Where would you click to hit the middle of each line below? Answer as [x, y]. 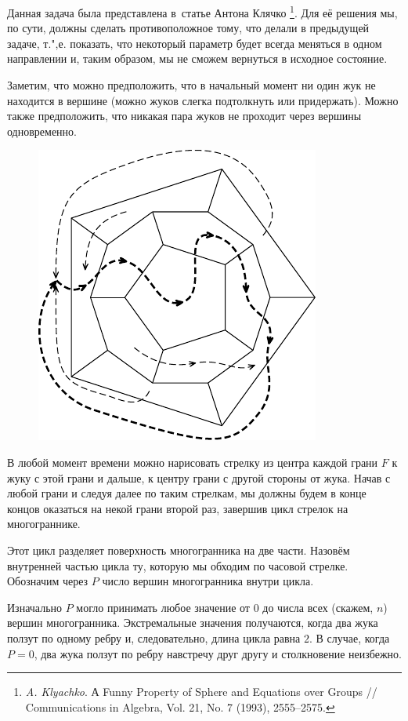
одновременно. [42, 131]
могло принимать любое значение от [163, 607]
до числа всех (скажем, [318, 607]
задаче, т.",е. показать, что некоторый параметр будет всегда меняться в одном [195, 43]
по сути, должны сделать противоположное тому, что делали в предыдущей [188, 28]
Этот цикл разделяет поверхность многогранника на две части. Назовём [179, 550]
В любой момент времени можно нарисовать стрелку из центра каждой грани [193, 462]
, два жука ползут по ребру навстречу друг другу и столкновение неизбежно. [218, 653]
